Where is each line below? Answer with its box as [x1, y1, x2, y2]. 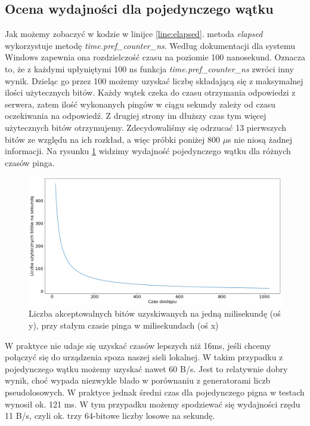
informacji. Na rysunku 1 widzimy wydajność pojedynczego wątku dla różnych [5, 145, 291, 157]
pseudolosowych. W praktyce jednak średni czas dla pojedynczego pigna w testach [5, 385, 305, 398]
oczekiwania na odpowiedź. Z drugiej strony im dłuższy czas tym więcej [5, 109, 266, 122]
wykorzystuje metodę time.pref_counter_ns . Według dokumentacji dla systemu [5, 39, 295, 51]
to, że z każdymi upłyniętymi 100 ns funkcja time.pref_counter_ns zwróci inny [5, 62, 294, 75]
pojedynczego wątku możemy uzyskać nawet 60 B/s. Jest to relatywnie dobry [5, 362, 288, 375]
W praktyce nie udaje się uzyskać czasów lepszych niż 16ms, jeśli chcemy [5, 339, 271, 351]
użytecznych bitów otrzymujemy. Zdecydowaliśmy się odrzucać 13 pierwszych [5, 121, 287, 133]
